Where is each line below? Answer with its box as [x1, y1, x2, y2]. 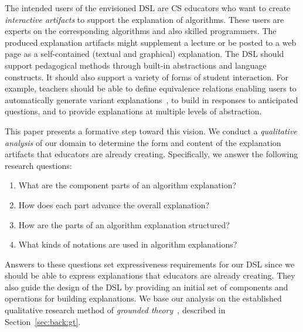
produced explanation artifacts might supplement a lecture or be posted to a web [5, 36, 297, 48]
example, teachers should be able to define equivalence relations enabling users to [5, 82, 297, 94]
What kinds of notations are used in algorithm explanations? [18, 238, 237, 250]
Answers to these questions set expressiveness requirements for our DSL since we [5, 258, 295, 270]
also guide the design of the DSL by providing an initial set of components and [5, 280, 288, 293]
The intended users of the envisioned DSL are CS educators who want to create [5, 2, 291, 13]
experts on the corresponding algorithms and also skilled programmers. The [5, 25, 277, 37]
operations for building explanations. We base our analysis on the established [5, 292, 282, 304]
